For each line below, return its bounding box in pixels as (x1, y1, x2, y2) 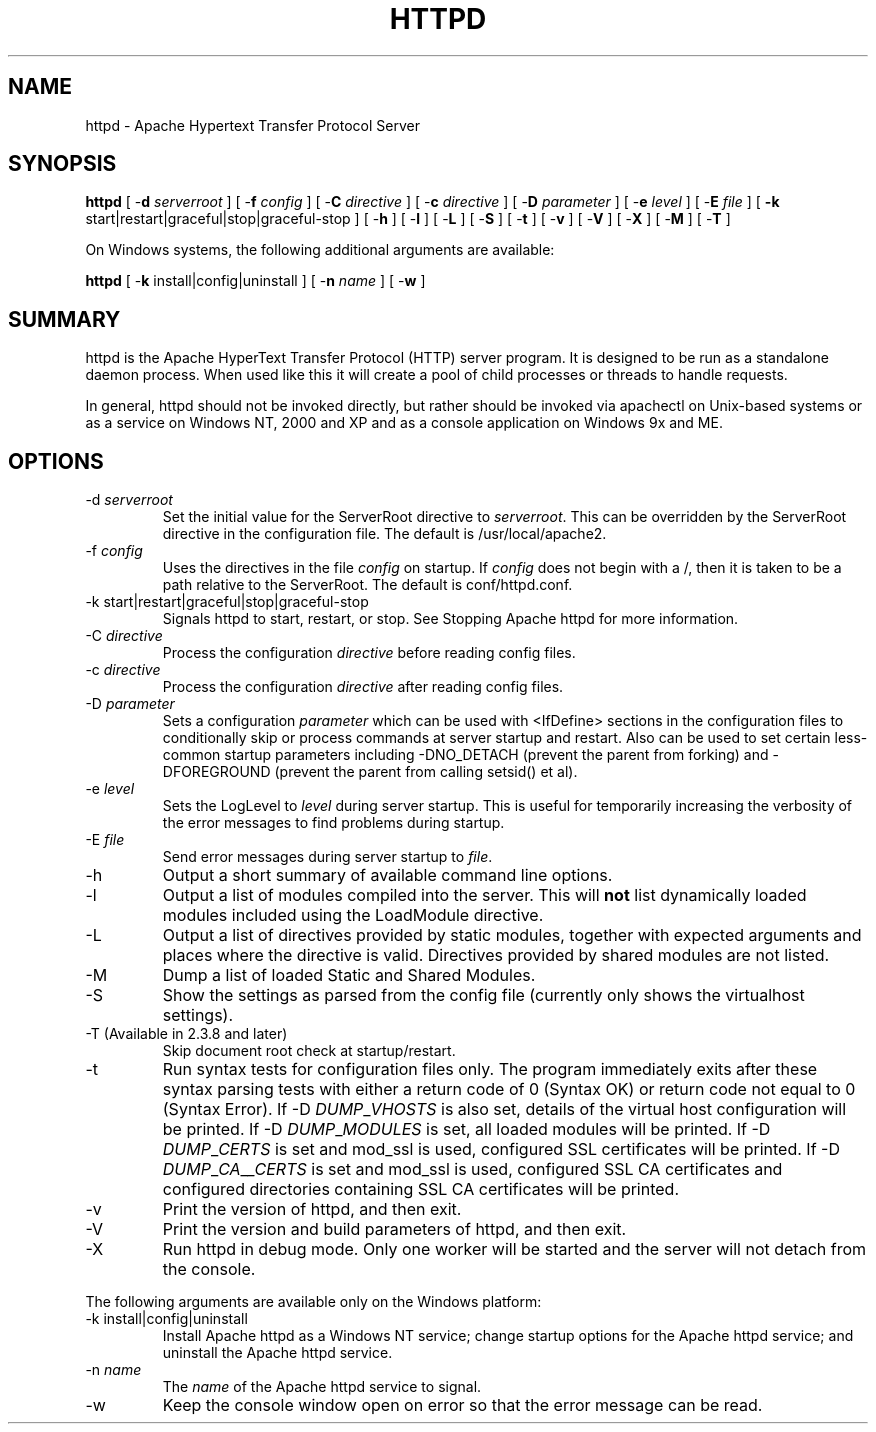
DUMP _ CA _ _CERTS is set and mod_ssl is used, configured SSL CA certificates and (162, 1159, 783, 1180)
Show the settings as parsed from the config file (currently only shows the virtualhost (162, 985, 805, 1006)
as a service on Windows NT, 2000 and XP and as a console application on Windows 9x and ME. (85, 414, 723, 432)
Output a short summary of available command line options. (162, 865, 613, 886)
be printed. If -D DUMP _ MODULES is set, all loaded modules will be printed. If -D (162, 1119, 771, 1140)
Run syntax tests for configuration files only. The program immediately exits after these (162, 1059, 818, 1080)
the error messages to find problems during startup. (162, 814, 505, 832)
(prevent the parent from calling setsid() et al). (274, 763, 578, 781)
